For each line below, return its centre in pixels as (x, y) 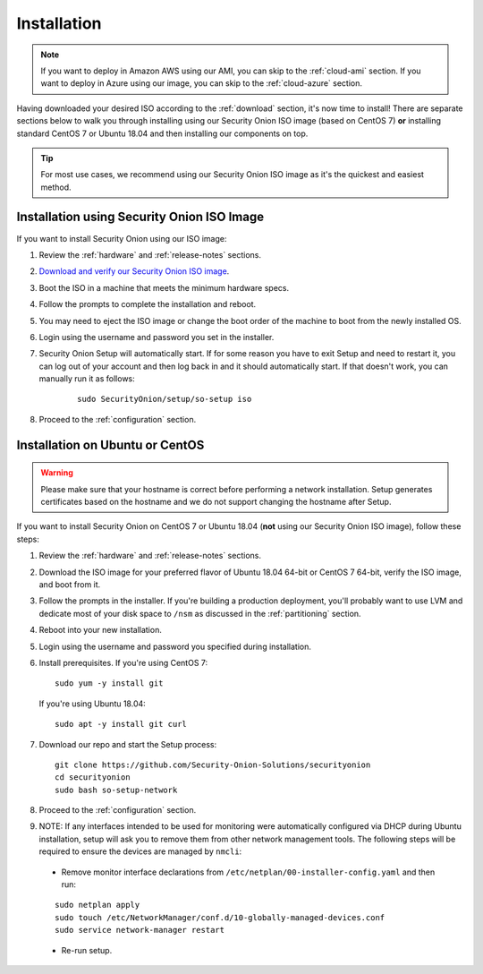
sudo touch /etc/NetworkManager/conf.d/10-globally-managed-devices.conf (220, 917)
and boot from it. (70, 585)
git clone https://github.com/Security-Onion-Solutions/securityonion (213, 765)
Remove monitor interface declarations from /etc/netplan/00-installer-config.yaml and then (248, 872)
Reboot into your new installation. (101, 630)
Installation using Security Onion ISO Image (140, 217)
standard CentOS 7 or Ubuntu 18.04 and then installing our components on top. (162, 133)
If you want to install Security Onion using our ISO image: (122, 238)
